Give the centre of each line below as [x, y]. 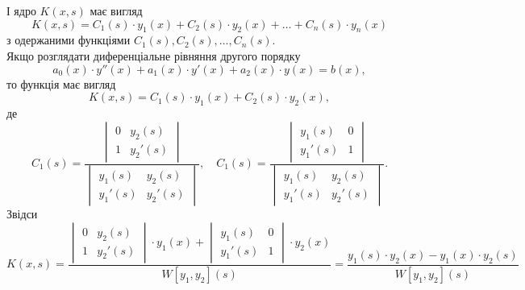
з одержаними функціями [69, 40]
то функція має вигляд [61, 83]
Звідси [22, 214]
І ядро [21, 10]
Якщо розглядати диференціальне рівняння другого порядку [154, 55]
